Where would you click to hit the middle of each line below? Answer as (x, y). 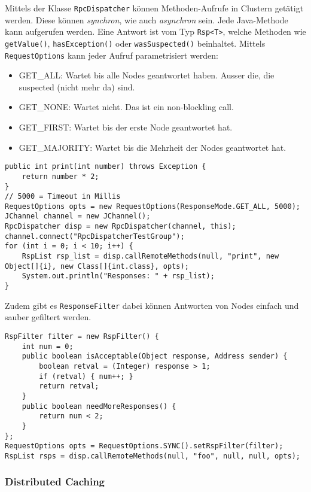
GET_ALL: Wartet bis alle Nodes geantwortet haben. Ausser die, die (147, 75)
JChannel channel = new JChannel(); (78, 216)
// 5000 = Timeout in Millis (63, 197)
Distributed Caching (55, 482)
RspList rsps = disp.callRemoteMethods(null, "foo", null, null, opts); (153, 456)
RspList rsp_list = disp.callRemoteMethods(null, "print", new (150, 256)
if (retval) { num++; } (86, 376)
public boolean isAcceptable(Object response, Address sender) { (155, 356)
